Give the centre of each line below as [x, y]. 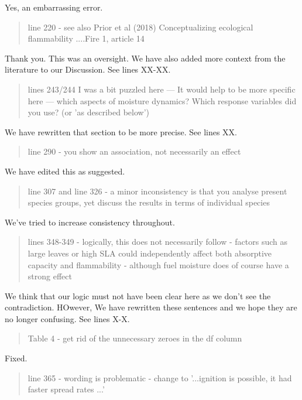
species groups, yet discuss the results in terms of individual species [149, 202]
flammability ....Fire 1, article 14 [86, 38]
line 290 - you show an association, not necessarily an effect [134, 151]
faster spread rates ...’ [66, 389]
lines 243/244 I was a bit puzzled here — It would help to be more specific [162, 89]
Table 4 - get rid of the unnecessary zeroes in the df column [135, 338]
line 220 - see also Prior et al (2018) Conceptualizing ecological [140, 27]
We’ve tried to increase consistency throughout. [90, 222]
